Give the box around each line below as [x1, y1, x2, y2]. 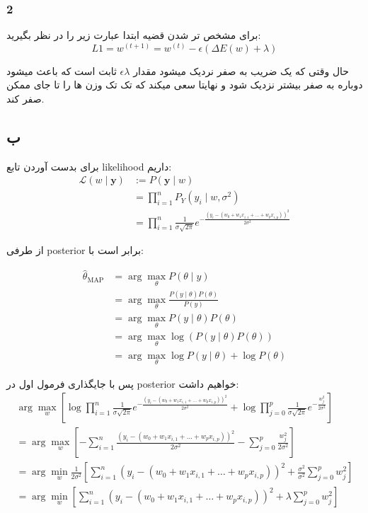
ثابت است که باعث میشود [6, 63, 117, 78]
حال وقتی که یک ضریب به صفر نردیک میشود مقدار [133, 63, 350, 78]
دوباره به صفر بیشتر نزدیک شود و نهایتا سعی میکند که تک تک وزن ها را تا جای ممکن [6, 77, 363, 92]
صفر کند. [6, 91, 45, 106]
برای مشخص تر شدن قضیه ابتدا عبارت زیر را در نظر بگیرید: [6, 28, 261, 42]
